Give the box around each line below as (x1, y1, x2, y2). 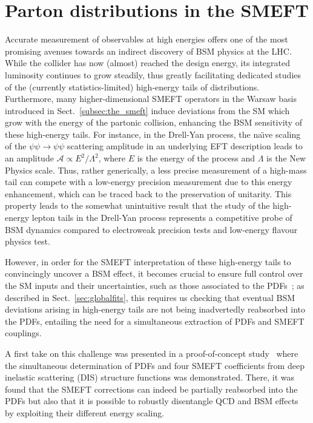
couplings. (5, 327, 42, 339)
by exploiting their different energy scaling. (5, 406, 165, 419)
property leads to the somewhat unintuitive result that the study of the (5, 199, 270, 212)
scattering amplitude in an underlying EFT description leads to (67, 140, 303, 152)
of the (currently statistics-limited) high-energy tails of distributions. (5, 80, 260, 93)
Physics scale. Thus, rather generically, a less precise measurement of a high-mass (5, 163, 307, 176)
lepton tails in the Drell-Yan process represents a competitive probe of (31, 211, 292, 224)
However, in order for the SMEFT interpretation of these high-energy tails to (5, 255, 291, 268)
